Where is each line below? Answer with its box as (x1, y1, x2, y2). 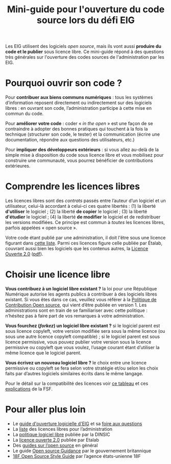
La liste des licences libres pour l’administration (12, 426, 113, 432)
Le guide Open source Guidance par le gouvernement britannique (12, 448, 152, 454)
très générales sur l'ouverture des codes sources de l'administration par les (5, 54, 164, 60)
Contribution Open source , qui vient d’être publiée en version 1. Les (5, 302, 147, 308)
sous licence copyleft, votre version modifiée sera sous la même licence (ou (5, 328, 165, 334)
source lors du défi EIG (36, 14, 135, 26)
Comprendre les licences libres (5, 181, 140, 192)
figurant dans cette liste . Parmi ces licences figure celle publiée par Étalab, (5, 240, 163, 246)
